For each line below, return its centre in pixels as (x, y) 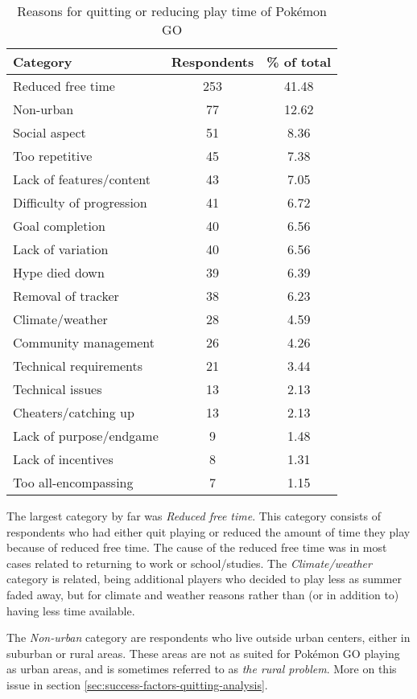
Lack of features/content (82, 179)
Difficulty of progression (80, 202)
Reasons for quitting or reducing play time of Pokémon (172, 11)
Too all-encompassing (73, 482)
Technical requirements (78, 366)
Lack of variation (61, 249)
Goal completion (59, 226)
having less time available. (71, 610)
